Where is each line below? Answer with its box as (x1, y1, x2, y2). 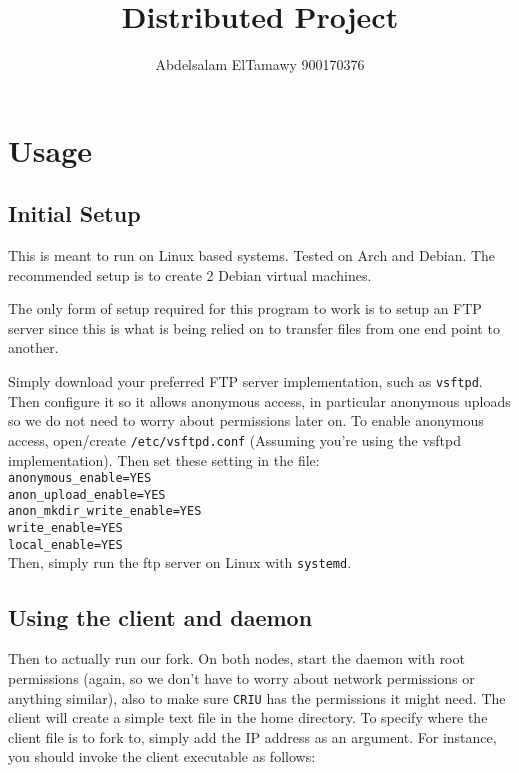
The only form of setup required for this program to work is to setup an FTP (8, 298, 482, 319)
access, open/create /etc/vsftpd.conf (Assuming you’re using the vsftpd (8, 429, 462, 450)
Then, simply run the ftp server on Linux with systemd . (8, 552, 352, 573)
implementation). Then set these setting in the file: (8, 449, 320, 470)
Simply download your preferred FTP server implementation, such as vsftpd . (8, 371, 483, 392)
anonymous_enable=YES (8, 471, 152, 486)
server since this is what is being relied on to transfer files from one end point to (8, 317, 500, 338)
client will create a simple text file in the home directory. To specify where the (8, 707, 488, 728)
